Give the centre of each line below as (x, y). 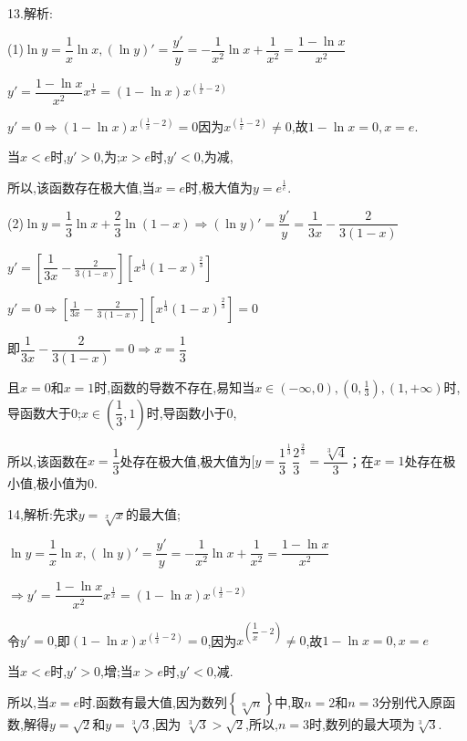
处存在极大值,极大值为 (186, 460)
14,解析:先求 (43, 513)
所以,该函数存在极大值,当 (81, 187)
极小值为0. (67, 483)
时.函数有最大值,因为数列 (153, 702)
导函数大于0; (44, 412)
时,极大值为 (219, 187)
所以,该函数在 (47, 460)
